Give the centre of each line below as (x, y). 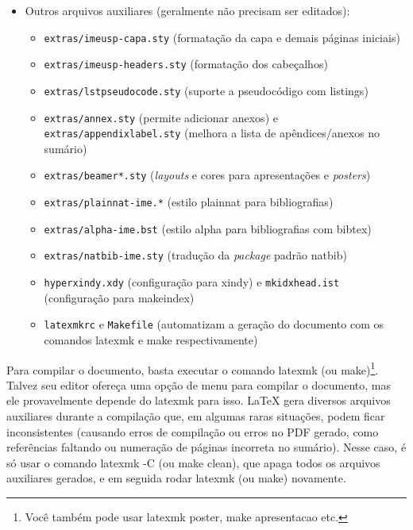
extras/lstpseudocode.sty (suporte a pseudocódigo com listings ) (206, 90)
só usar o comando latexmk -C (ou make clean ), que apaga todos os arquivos (193, 462)
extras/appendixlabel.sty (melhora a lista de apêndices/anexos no (212, 133)
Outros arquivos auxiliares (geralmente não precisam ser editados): (187, 10)
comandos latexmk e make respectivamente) (151, 340)
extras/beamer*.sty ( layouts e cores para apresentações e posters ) (207, 175)
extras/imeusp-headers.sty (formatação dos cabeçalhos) (186, 64)
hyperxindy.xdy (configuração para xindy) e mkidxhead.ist (192, 282)
